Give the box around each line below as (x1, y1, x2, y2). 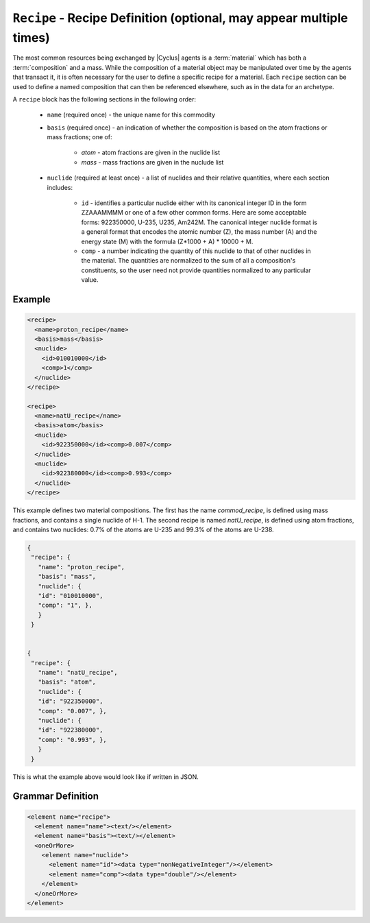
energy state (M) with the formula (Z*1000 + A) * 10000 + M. (81, 237, 254, 245)
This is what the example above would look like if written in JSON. (12, 772, 199, 781)
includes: (47, 183, 73, 191)
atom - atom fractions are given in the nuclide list (81, 148, 221, 157)
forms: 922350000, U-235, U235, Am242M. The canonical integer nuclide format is (81, 218, 318, 226)
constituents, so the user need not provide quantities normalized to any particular (81, 266, 311, 274)
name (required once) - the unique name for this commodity (47, 110, 216, 119)
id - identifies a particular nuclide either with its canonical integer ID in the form (81, 199, 307, 207)
